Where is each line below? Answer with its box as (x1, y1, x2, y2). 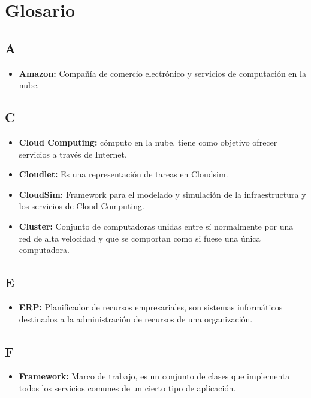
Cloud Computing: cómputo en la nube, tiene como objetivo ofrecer (19, 135, 277, 148)
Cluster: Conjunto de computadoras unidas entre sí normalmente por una (19, 219, 294, 232)
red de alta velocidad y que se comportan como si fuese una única (19, 231, 261, 244)
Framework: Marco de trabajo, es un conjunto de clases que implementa (19, 370, 290, 382)
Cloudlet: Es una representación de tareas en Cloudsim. (19, 168, 228, 180)
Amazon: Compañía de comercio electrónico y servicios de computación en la (19, 67, 306, 79)
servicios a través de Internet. (19, 147, 127, 160)
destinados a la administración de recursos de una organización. (19, 312, 253, 325)
